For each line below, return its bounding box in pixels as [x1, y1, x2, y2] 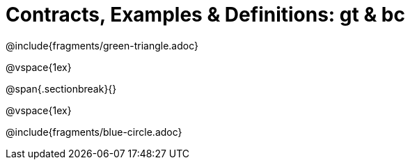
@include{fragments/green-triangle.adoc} [6, 39, 199, 52]
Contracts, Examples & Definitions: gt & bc [6, 3, 405, 26]
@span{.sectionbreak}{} [6, 82, 117, 95]
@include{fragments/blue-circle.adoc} [6, 125, 182, 138]
